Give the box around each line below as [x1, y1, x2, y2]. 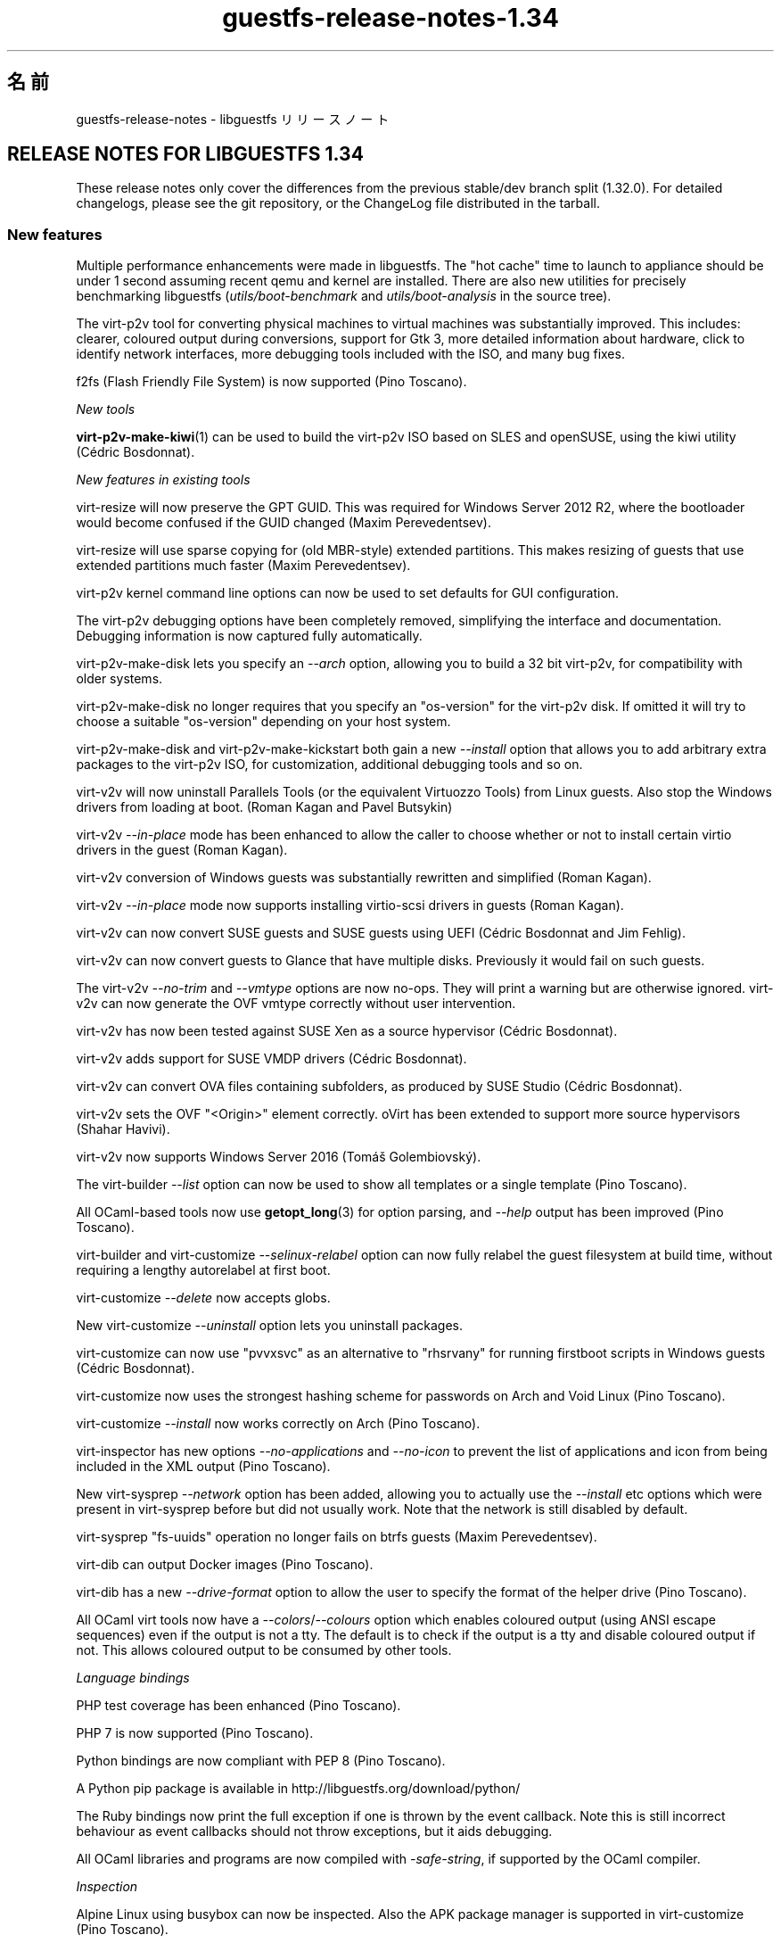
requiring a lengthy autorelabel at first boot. [76, 1262, 331, 1278]
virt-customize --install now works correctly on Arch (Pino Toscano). [76, 1416, 481, 1432]
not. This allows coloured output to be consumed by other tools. [76, 1642, 452, 1658]
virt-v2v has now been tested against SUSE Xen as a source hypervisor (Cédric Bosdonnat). [76, 1023, 618, 1039]
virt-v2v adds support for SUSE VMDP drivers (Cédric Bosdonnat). [76, 1051, 467, 1067]
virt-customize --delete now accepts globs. [76, 1290, 331, 1306]
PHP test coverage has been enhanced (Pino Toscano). [76, 1698, 401, 1714]
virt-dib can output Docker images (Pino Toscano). [76, 1557, 374, 1573]
